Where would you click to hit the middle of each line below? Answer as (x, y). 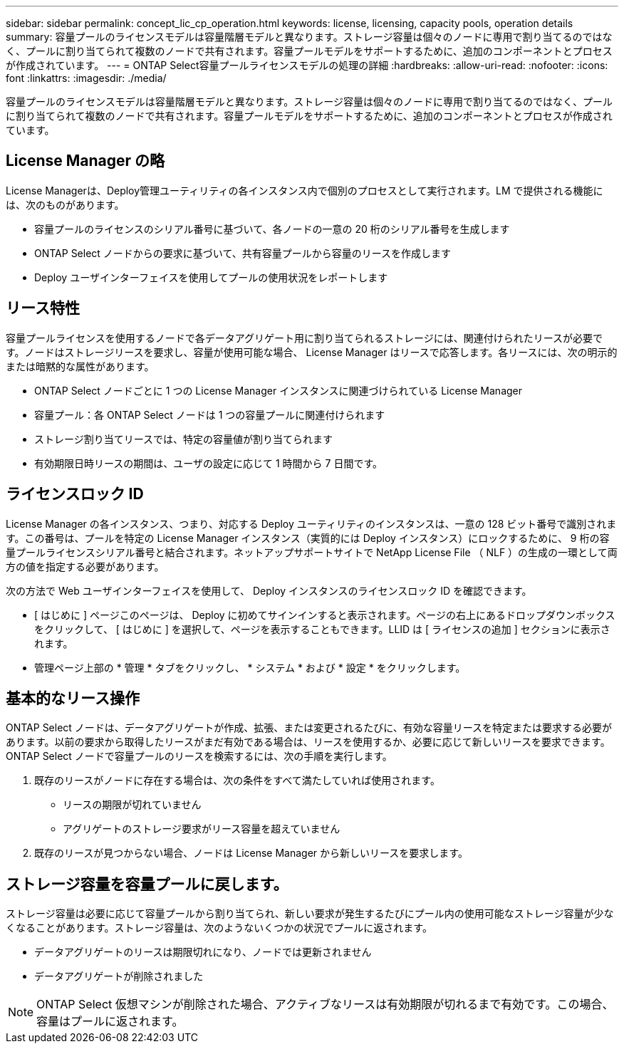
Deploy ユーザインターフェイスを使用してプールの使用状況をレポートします (211, 277)
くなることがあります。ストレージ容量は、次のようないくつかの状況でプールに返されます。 (219, 928)
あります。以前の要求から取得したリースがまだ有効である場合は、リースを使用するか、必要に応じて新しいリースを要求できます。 (308, 742)
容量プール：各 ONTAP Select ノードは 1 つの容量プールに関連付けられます (210, 414)
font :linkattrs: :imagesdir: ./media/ (86, 78)
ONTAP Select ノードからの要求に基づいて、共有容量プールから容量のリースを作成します (243, 253)
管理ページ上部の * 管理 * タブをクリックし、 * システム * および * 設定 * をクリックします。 (250, 667)
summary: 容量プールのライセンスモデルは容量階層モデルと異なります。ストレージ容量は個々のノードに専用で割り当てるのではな (309, 37)
